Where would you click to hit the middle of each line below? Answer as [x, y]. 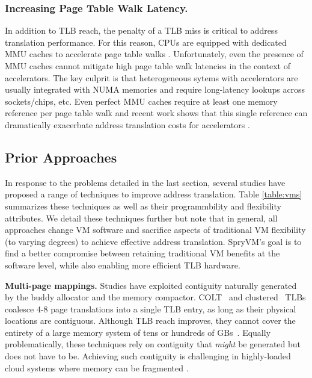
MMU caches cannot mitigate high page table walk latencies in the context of [148, 66]
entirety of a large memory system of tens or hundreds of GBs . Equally [138, 332]
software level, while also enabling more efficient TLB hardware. [123, 265]
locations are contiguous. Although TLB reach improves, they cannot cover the [150, 321]
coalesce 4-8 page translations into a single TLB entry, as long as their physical [151, 308]
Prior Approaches [61, 157]
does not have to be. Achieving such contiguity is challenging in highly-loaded [148, 356]
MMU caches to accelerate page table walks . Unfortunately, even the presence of [154, 54]
